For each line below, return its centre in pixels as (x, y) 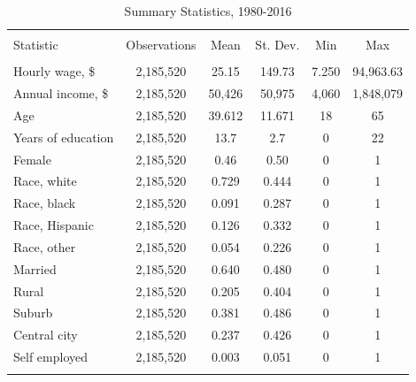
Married (35, 268)
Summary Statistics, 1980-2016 (208, 11)
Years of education (64, 137)
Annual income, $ (61, 93)
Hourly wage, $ (54, 71)
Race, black (45, 203)
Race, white (45, 181)
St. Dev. (277, 45)
